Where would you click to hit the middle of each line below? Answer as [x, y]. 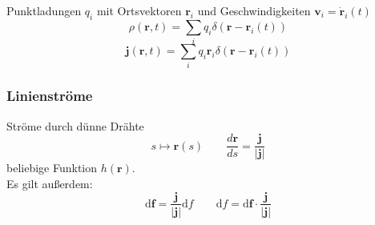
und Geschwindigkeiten [254, 10]
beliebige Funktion [52, 168]
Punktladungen [44, 10]
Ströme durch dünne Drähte [75, 125]
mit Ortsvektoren [139, 10]
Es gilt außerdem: [50, 183]
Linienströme [50, 96]
